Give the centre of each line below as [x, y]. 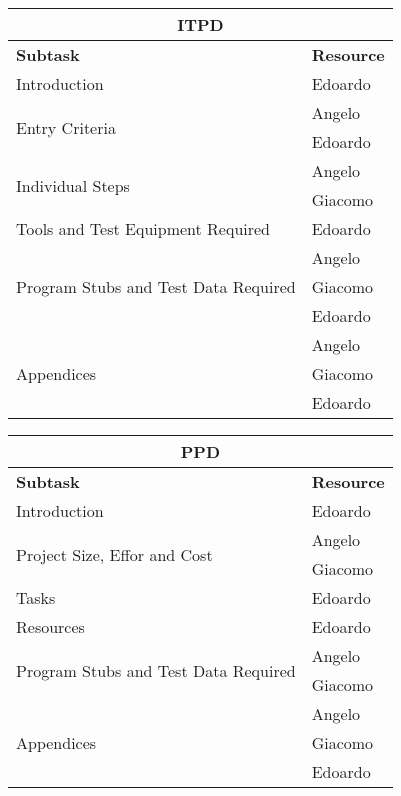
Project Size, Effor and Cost [114, 554]
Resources [50, 626]
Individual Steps [73, 185]
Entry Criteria [66, 127]
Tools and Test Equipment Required [143, 228]
